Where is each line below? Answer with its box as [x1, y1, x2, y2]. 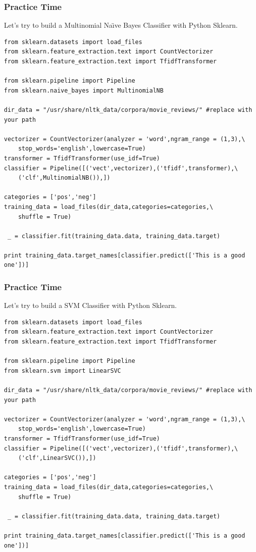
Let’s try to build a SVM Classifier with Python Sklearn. [4, 300, 177, 310]
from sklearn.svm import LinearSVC [4, 367, 121, 374]
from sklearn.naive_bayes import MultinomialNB [4, 87, 164, 94]
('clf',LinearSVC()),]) [18, 454, 97, 462]
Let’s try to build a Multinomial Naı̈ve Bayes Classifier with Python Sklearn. [4, 20, 238, 30]
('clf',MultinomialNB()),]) [18, 174, 110, 182]
